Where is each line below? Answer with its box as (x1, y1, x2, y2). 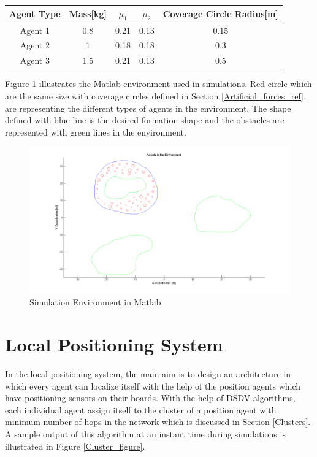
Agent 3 (20, 54, 50, 67)
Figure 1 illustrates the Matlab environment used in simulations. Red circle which (5, 77, 312, 90)
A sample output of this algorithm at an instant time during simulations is (5, 427, 286, 440)
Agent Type (9, 7, 61, 20)
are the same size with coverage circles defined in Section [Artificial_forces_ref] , (5, 89, 306, 102)
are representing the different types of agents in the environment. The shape (5, 101, 291, 114)
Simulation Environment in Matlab (29, 296, 161, 309)
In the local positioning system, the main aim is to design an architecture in (5, 367, 291, 380)
